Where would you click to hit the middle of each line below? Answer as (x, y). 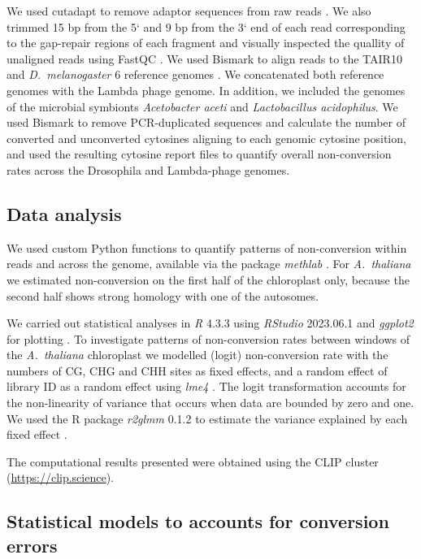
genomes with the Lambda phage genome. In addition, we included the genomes (206, 90)
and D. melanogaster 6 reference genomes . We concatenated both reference (195, 74)
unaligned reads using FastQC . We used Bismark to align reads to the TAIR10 (204, 58)
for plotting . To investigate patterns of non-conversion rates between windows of (208, 338)
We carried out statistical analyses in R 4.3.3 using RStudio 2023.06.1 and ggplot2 (210, 323)
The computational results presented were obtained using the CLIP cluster (193, 461)
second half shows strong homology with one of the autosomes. (163, 295)
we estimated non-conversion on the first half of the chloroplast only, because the (208, 279)
